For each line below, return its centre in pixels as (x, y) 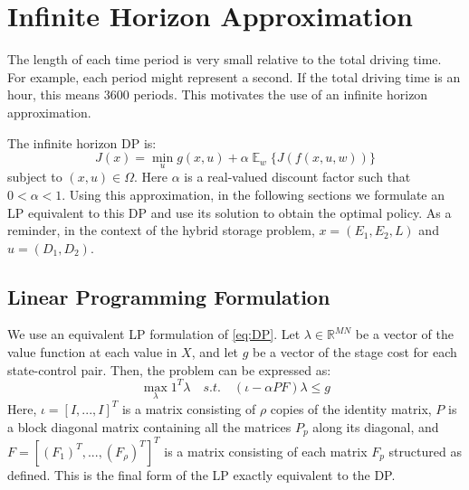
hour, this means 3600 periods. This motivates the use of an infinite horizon (218, 94)
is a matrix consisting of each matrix (266, 451)
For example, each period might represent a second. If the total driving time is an (234, 76)
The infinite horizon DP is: (82, 142)
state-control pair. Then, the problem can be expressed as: (169, 369)
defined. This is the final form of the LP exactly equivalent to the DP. (201, 474)
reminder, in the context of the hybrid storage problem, (161, 230)
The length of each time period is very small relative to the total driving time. (225, 59)
